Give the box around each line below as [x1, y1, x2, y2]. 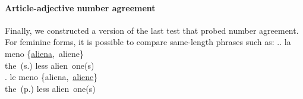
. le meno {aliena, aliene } [5, 71, 98, 83]
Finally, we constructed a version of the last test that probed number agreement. [5, 24, 299, 36]
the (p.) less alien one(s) [5, 82, 96, 94]
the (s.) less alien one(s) [5, 59, 94, 71]
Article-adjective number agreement [5, 1, 156, 14]
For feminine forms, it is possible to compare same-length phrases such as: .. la [5, 36, 291, 48]
